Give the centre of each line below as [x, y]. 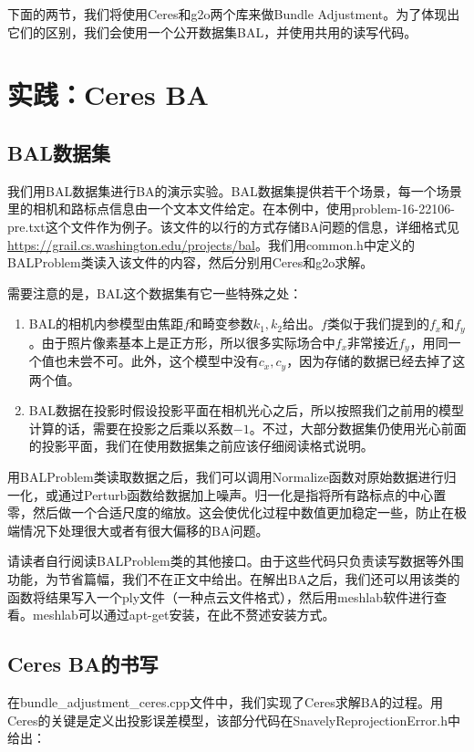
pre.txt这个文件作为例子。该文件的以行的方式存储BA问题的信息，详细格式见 [234, 226]
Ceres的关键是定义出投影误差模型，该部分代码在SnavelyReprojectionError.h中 [234, 720]
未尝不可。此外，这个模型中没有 [163, 361]
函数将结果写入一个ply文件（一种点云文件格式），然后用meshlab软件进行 [221, 596]
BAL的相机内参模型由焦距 [106, 324]
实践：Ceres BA [108, 94]
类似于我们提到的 [378, 324]
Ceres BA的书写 [83, 664]
